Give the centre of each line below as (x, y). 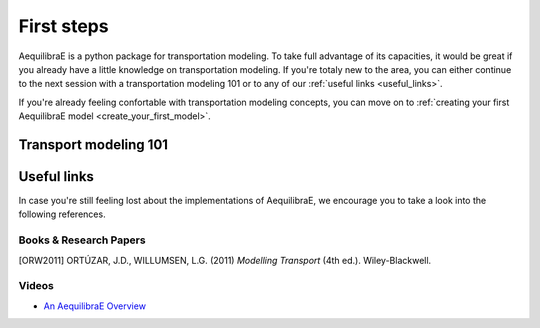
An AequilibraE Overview (95, 306)
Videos (36, 286)
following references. (62, 214)
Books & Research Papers (82, 240)
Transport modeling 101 (93, 144)
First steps (63, 26)
